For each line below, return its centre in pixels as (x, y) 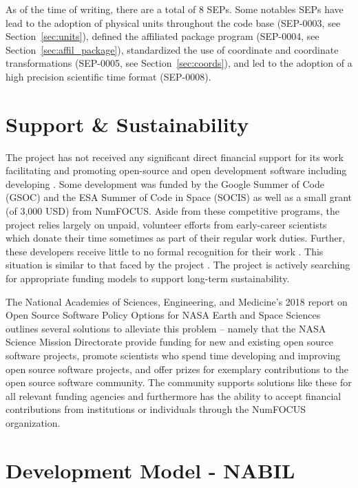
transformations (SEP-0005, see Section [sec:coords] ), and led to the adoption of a (179, 63)
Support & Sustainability (127, 124)
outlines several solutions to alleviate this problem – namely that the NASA (166, 328)
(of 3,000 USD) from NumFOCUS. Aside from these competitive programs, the (172, 211)
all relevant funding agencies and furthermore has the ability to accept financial (173, 395)
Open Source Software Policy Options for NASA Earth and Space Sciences (163, 315)
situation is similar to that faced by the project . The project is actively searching (178, 265)
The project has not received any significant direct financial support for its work (175, 157)
